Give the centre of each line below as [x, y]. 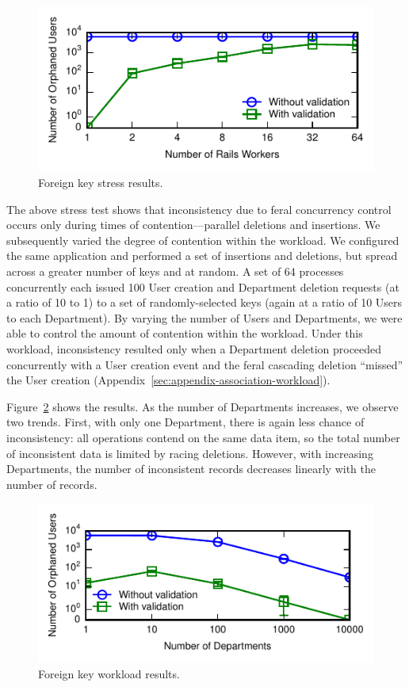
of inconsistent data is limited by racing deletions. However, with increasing [190, 453]
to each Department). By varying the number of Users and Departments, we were [204, 317]
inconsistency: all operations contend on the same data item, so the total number [203, 437]
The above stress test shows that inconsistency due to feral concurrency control [199, 209]
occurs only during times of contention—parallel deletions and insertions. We [193, 225]
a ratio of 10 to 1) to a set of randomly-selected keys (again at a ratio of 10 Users [204, 302]
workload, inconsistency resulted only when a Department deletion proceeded [194, 348]
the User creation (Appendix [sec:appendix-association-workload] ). [168, 380]
